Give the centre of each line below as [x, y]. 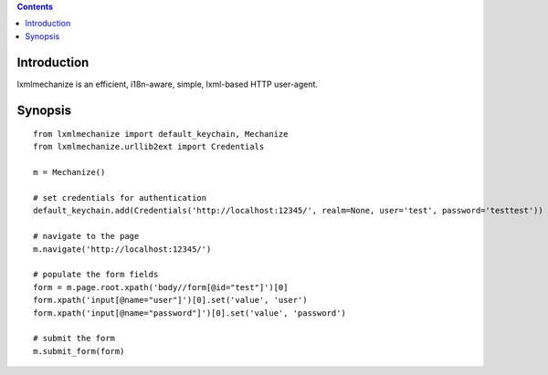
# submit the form [74, 339]
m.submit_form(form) [79, 351]
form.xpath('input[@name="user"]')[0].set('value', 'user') [170, 300]
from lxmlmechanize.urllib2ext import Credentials [149, 147]
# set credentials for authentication [120, 198]
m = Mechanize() [69, 172]
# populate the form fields [96, 275]
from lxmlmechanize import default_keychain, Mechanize [161, 134]
